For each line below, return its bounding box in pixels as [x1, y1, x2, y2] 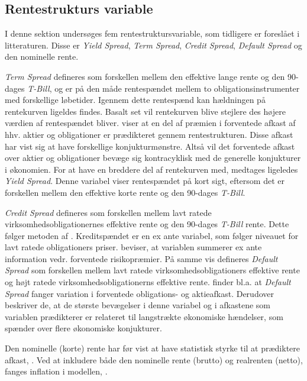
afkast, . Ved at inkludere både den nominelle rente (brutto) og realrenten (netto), [5, 353, 303, 366]
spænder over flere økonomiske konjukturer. [5, 322, 162, 334]
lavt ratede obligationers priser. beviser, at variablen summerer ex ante [5, 241, 262, 253]
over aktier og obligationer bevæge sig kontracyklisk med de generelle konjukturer [5, 151, 301, 164]
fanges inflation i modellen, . [5, 365, 108, 377]
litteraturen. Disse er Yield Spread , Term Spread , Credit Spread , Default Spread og [5, 38, 302, 51]
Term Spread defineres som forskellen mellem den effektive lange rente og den [5, 70, 285, 82]
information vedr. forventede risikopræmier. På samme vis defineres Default [5, 252, 278, 264]
